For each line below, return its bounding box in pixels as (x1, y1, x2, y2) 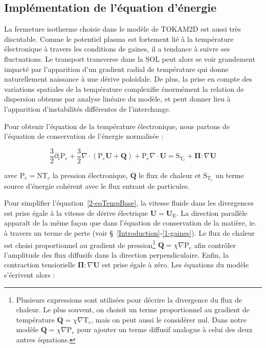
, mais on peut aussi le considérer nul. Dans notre (91, 314, 247, 325)
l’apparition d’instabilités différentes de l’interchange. (4, 103, 171, 114)
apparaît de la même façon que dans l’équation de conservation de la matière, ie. (4, 217, 257, 228)
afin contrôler (194, 239, 236, 250)
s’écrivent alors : (4, 269, 55, 280)
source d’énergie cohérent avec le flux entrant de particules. (4, 180, 190, 191)
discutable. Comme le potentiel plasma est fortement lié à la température (4, 33, 234, 44)
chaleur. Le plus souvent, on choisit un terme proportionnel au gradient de (16, 304, 250, 315)
